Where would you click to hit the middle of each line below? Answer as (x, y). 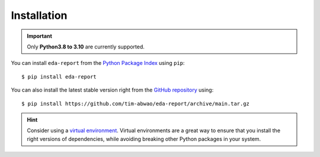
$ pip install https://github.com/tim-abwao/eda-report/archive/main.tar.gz (136, 104)
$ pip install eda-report (59, 76)
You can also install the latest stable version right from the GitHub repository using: (112, 90)
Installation (39, 15)
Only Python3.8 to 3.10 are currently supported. (86, 47)
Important (40, 36)
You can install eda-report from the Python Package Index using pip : (98, 63)
